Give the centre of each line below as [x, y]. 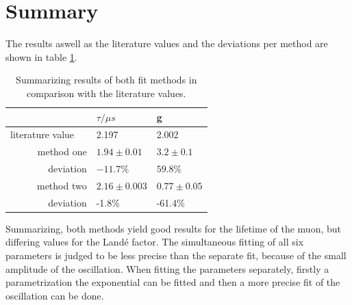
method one [62, 151]
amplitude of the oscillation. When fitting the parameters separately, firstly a [167, 268]
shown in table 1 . [41, 56]
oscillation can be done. [55, 295]
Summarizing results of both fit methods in [106, 80]
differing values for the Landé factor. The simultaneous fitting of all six [155, 242]
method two [62, 185]
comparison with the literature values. [106, 93]
